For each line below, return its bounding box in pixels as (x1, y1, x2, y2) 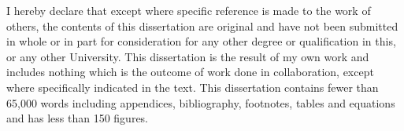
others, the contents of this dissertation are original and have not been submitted (6, 17, 398, 34)
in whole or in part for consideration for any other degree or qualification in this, (6, 33, 396, 49)
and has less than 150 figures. (6, 110, 149, 126)
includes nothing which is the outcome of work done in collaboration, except (6, 64, 374, 80)
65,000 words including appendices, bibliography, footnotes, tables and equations (6, 94, 395, 111)
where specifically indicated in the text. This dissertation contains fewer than (6, 78, 379, 95)
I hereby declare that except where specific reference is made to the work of (6, 2, 371, 18)
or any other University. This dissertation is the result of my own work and (6, 48, 369, 64)
